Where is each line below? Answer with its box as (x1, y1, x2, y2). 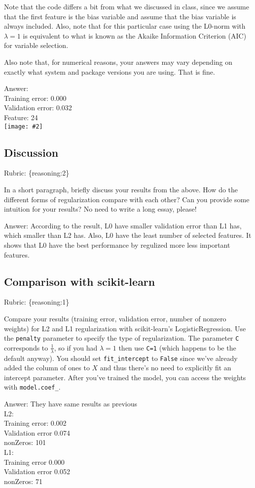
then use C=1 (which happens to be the (118, 342, 236, 353)
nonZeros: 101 (4, 437, 46, 447)
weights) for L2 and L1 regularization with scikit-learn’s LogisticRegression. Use (4, 323, 246, 333)
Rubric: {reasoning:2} (4, 168, 70, 178)
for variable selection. (4, 40, 69, 50)
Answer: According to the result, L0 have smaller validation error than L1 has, (4, 220, 242, 230)
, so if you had (54, 342, 98, 353)
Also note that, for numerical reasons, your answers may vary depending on (4, 56, 233, 67)
